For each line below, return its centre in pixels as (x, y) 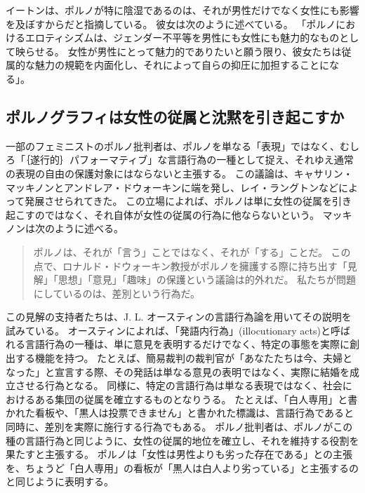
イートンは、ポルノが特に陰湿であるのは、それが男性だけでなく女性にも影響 (182, 10)
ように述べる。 (89, 228)
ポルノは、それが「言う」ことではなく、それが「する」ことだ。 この (192, 251)
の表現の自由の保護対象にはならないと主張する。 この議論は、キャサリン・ (179, 173)
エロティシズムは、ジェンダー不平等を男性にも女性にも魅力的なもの (182, 38)
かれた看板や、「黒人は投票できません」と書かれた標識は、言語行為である (175, 413)
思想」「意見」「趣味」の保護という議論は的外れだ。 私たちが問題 (207, 279)
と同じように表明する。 (60, 481)
